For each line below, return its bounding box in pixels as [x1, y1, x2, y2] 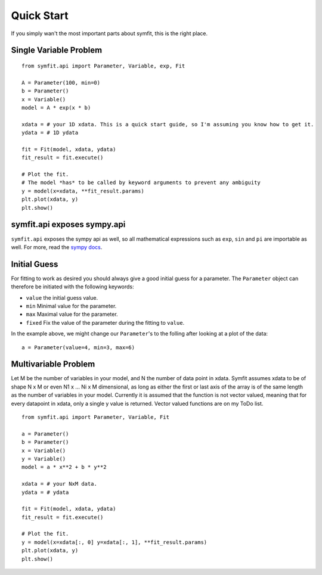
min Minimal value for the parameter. [26, 302, 117, 309]
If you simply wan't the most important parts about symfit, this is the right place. [11, 30, 208, 37]
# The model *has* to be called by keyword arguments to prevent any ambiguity [21, 179, 261, 186]
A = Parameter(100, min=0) [21, 79, 101, 86]
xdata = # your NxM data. [21, 480, 98, 487]
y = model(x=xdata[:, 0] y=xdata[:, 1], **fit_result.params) [21, 539, 208, 545]
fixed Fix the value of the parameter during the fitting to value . [26, 319, 185, 326]
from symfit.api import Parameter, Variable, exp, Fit [21, 63, 185, 69]
